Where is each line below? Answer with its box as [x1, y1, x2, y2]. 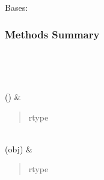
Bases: [5, 1, 28, 13]
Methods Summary [5, 26, 100, 41]
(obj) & [5, 142, 32, 155]
